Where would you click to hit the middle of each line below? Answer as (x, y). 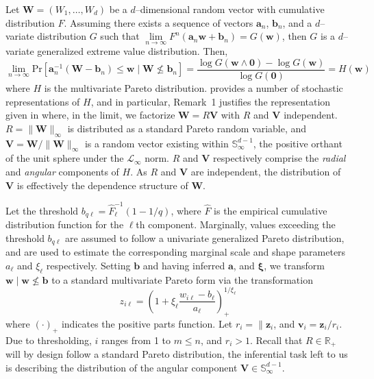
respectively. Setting (88, 266)
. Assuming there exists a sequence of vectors (159, 22)
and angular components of (62, 172)
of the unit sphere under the (65, 158)
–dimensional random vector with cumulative (230, 9)
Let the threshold (42, 210)
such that (120, 36)
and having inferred (184, 266)
